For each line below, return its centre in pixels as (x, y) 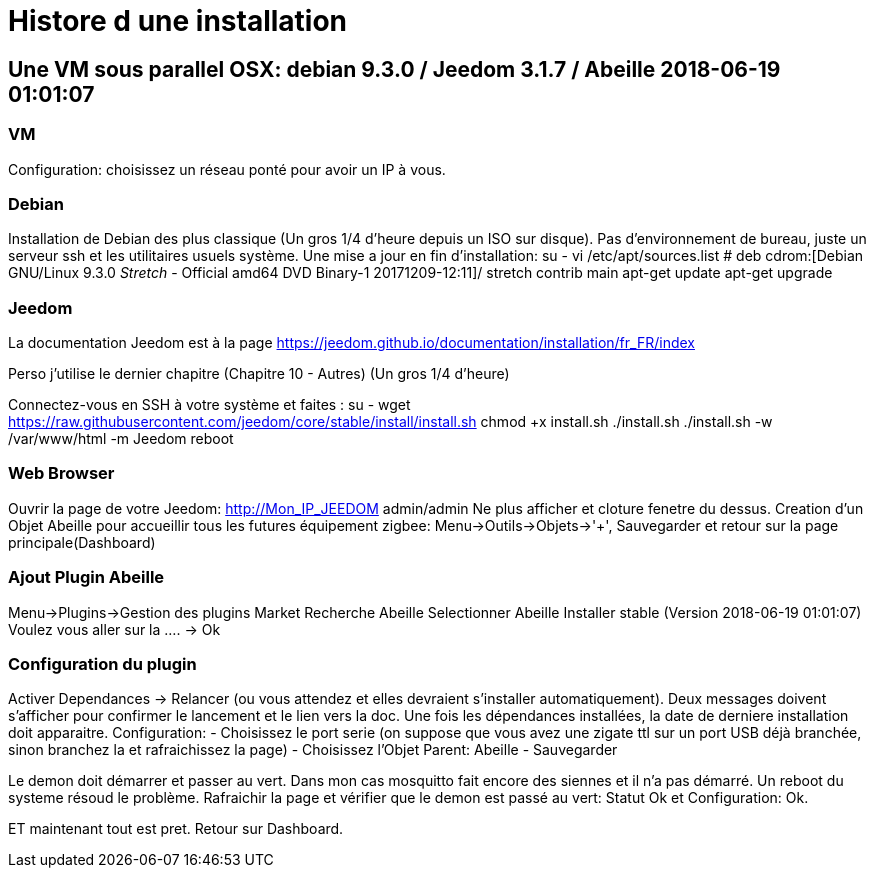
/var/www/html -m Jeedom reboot (121, 439)
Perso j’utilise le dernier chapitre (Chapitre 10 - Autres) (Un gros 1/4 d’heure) (259, 374)
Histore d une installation (178, 21)
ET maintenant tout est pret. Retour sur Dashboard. (176, 829)
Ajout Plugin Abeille (86, 577)
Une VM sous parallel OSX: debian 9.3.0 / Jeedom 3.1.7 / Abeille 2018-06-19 (394, 69)
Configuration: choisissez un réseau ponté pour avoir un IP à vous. (227, 169)
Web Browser (61, 473)
